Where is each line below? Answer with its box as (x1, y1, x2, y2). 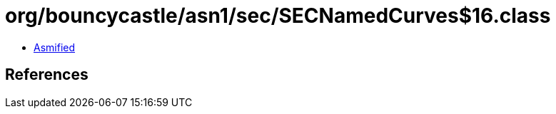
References (5, 66, 89, 84)
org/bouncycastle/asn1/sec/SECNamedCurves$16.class (5, 4, 551, 28)
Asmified (34, 41, 76, 53)
